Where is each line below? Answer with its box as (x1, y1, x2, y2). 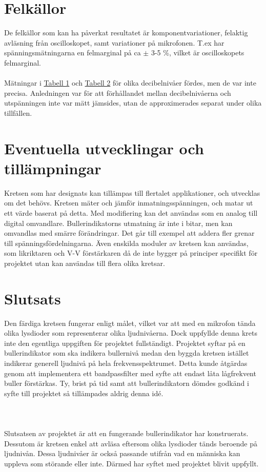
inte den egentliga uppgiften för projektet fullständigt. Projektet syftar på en (4, 337, 245, 348)
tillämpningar (4, 157, 101, 178)
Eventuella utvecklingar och (4, 137, 204, 158)
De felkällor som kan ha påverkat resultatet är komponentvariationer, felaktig (4, 27, 248, 38)
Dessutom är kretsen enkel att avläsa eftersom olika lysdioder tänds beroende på (4, 438, 258, 448)
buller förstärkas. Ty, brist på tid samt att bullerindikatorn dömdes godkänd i (4, 378, 249, 388)
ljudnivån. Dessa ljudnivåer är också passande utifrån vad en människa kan (4, 448, 240, 459)
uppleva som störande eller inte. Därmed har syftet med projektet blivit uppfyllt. (4, 458, 259, 468)
